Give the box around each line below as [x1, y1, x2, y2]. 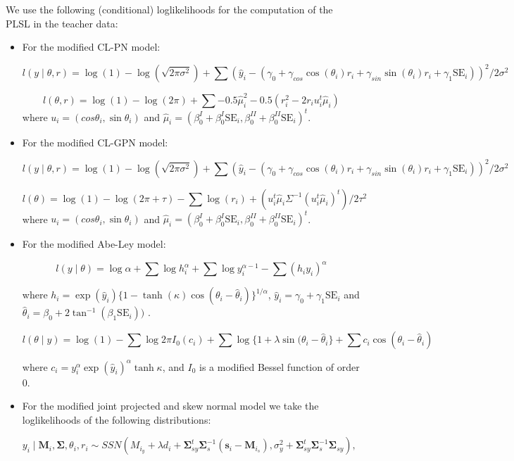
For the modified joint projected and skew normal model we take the [22, 398, 319, 413]
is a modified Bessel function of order [199, 359, 360, 374]
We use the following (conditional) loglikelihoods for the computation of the [6, 2, 333, 16]
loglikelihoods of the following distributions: [22, 412, 211, 427]
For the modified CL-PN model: [22, 39, 161, 54]
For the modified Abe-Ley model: [22, 236, 166, 251]
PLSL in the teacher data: [6, 15, 118, 30]
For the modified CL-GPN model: [22, 134, 168, 149]
